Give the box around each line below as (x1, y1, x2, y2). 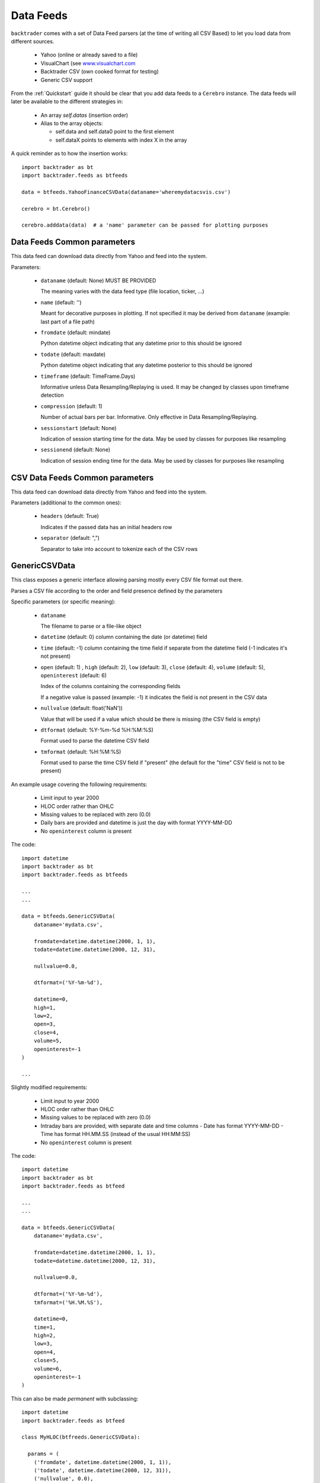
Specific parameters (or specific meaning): (11, 598, 116, 605)
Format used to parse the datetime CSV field (40, 737, 149, 744)
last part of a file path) (40, 318, 95, 325)
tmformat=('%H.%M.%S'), (33, 1299, 103, 1306)
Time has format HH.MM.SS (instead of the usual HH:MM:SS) (40, 1131, 191, 1138)
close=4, (33, 1029, 59, 1036)
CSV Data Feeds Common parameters (11, 472, 154, 483)
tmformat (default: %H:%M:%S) (40, 748, 121, 755)
